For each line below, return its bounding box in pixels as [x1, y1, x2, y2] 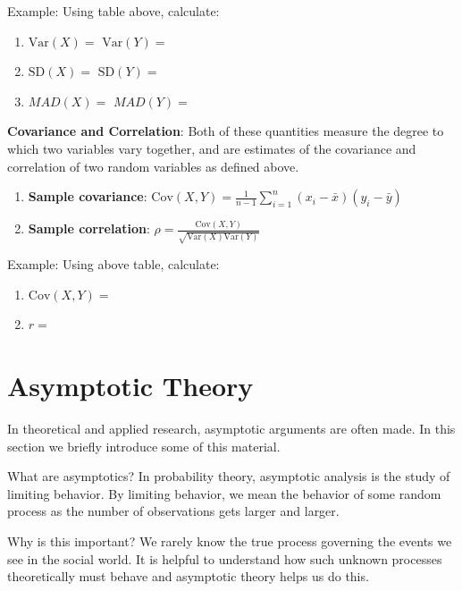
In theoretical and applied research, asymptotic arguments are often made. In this [7, 419, 456, 438]
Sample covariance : [28, 187, 147, 206]
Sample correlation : [28, 219, 150, 238]
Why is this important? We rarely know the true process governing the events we [7, 532, 452, 551]
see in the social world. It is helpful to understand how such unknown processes [7, 549, 442, 568]
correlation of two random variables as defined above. [7, 156, 299, 175]
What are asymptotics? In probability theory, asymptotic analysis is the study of [7, 467, 450, 485]
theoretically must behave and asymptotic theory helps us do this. [7, 567, 369, 586]
